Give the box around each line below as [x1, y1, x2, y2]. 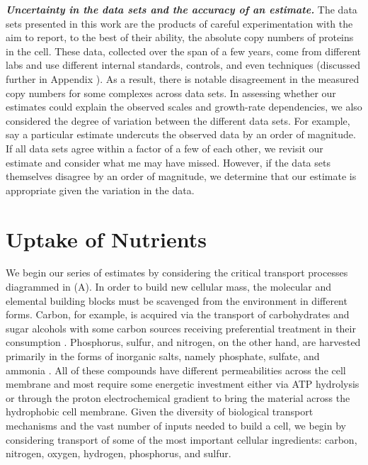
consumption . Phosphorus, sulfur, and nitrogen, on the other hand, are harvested [6, 335, 361, 349]
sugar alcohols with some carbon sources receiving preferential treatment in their [6, 320, 356, 335]
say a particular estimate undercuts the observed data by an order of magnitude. [6, 127, 356, 142]
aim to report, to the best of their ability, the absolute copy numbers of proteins [6, 30, 354, 45]
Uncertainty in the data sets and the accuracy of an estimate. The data [6, 2, 357, 16]
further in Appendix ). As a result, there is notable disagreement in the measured [6, 71, 360, 86]
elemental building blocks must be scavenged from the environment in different [6, 293, 347, 308]
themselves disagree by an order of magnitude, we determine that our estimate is [6, 169, 357, 184]
